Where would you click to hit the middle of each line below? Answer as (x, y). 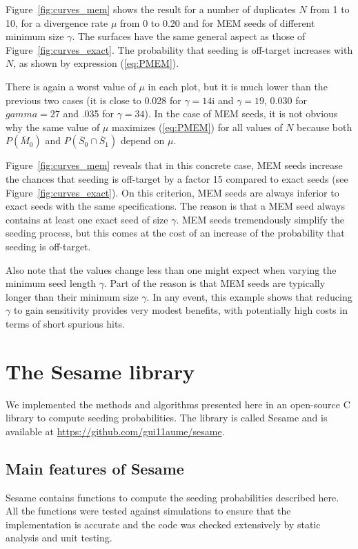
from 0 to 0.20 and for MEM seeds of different (218, 22)
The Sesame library (100, 371)
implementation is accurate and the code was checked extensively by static (163, 524)
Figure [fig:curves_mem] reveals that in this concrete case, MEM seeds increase (174, 165)
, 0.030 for (286, 100)
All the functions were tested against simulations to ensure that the (148, 511)
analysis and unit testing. (59, 538)
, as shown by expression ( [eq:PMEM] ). (96, 63)
